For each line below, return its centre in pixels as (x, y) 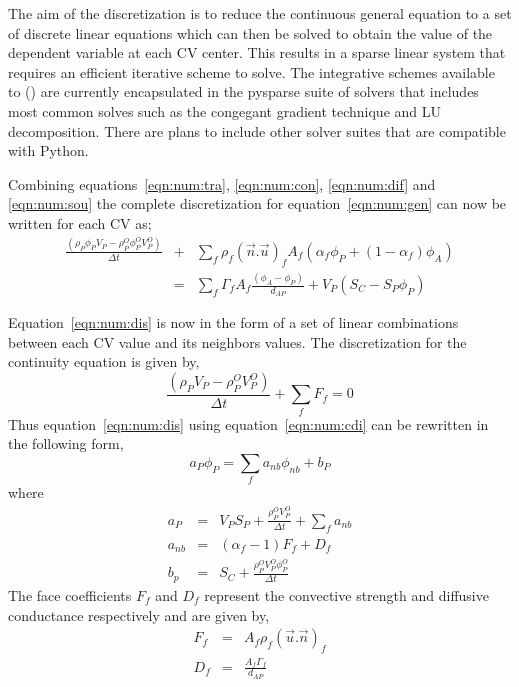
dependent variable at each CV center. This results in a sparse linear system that (257, 52)
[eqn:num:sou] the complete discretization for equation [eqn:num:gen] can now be (257, 203)
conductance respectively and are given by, (139, 614)
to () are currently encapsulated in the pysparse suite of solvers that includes (243, 91)
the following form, (66, 443)
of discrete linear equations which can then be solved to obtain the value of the (250, 32)
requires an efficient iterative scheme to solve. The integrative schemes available (251, 71)
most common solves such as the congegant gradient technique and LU (225, 110)
